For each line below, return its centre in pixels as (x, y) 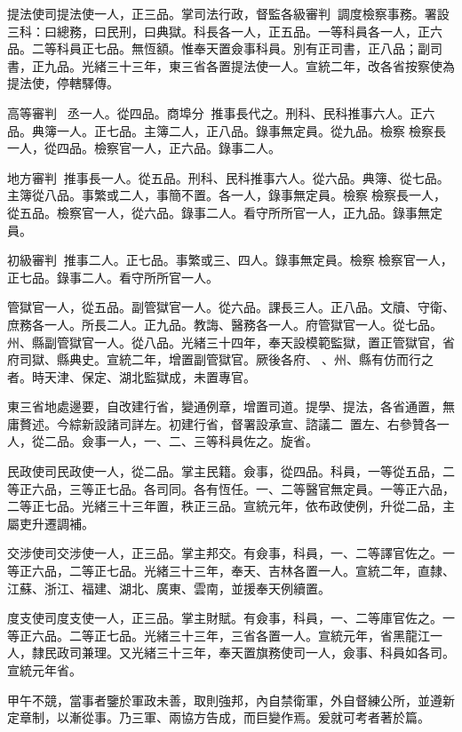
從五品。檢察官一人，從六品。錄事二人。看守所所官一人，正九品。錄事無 (219, 212)
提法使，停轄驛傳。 (63, 83)
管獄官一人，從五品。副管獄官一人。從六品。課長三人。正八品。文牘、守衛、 (231, 307)
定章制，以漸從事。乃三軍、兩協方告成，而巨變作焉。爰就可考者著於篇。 (219, 717)
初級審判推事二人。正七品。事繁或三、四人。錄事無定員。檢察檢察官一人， (230, 260)
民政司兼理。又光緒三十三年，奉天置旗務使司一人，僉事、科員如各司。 (249, 652)
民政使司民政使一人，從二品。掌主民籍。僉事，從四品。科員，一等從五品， (225, 471)
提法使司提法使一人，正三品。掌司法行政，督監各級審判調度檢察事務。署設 (228, 13)
